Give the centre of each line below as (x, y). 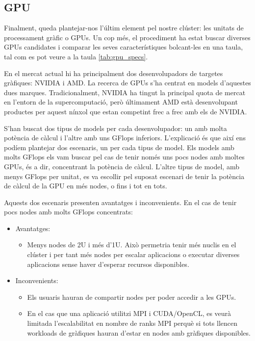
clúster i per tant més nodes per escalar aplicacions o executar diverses (133, 254)
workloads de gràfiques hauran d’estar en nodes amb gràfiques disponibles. (139, 332)
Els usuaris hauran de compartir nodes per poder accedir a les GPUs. (132, 297)
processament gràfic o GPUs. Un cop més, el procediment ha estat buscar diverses (127, 37)
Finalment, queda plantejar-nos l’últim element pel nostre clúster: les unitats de (124, 28)
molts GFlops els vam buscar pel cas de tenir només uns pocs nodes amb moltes (124, 157)
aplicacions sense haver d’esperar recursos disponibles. (108, 264)
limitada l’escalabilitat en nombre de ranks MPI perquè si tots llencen (132, 323)
